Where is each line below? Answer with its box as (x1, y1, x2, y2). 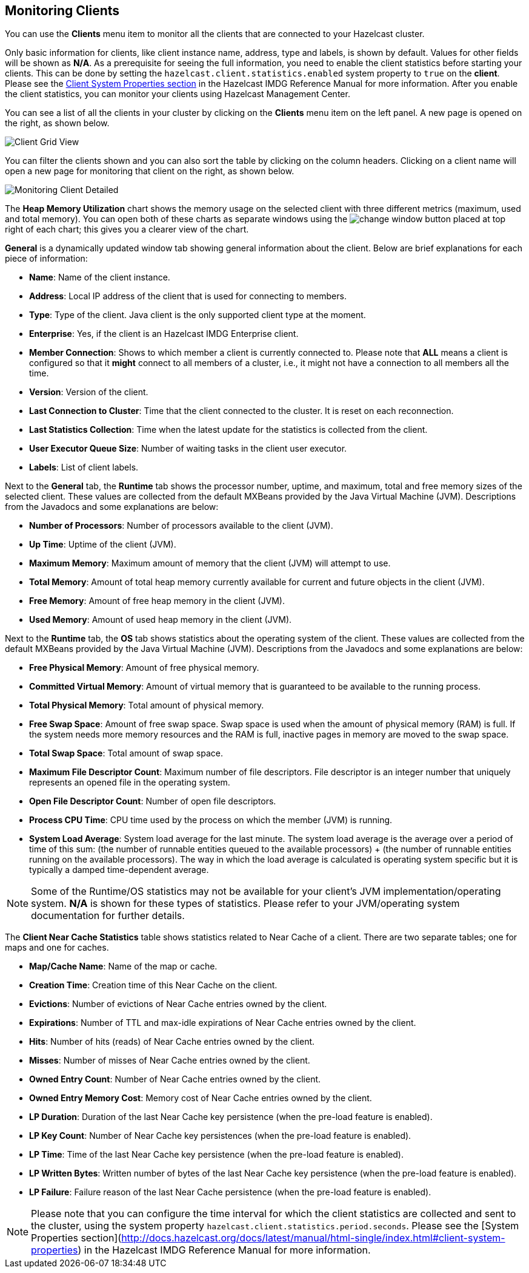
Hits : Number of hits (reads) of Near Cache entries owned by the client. (29, 1036, 315, 1047)
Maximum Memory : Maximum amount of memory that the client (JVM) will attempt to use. (29, 558, 391, 569)
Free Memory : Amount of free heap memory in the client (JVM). (29, 596, 285, 606)
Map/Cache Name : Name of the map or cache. (29, 961, 218, 972)
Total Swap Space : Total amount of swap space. (29, 748, 224, 759)
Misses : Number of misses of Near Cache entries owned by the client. (29, 1055, 310, 1066)
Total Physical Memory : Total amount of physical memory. (29, 700, 264, 711)
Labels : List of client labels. (29, 462, 139, 473)
